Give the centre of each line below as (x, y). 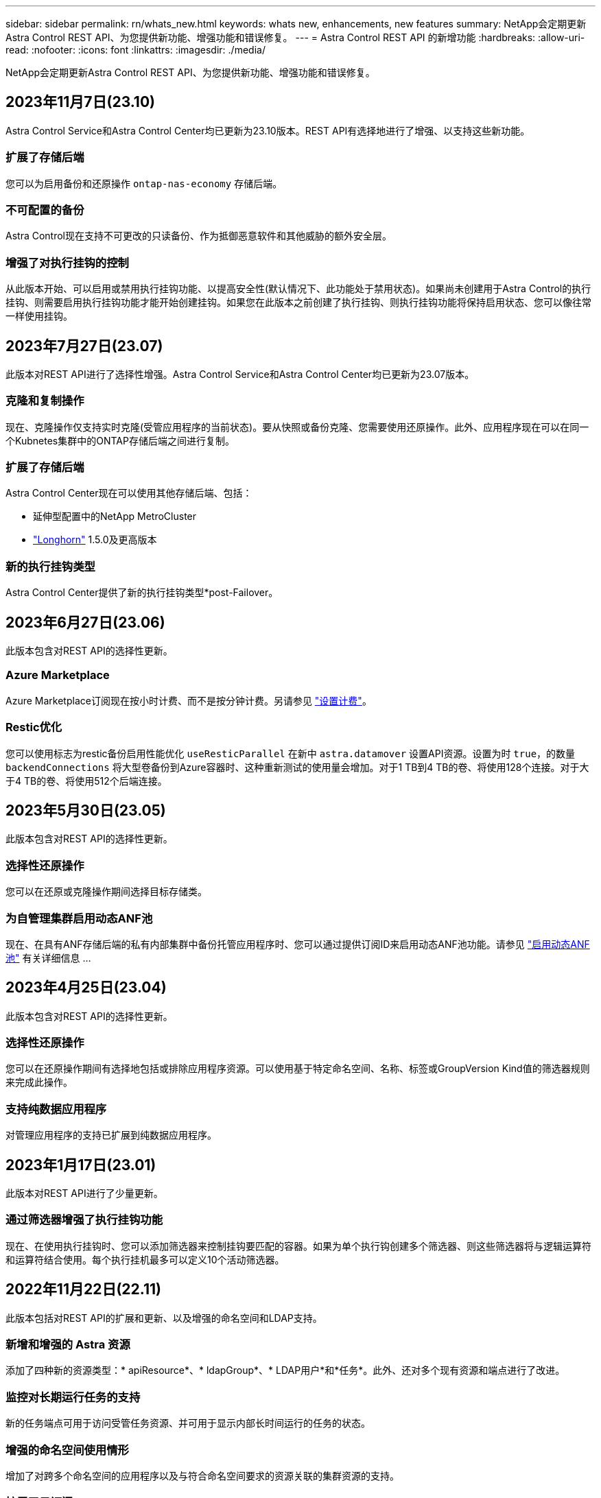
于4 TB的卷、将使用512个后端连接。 (86, 781)
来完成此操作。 (39, 1082)
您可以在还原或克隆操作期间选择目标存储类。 (106, 892)
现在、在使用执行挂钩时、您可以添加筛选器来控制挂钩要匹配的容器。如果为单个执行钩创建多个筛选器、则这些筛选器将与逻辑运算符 (298, 1246)
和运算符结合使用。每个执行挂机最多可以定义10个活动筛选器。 (145, 1259)
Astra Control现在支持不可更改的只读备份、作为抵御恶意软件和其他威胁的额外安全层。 (199, 236)
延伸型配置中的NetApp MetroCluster (115, 516)
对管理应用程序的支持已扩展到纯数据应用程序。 (111, 1135)
